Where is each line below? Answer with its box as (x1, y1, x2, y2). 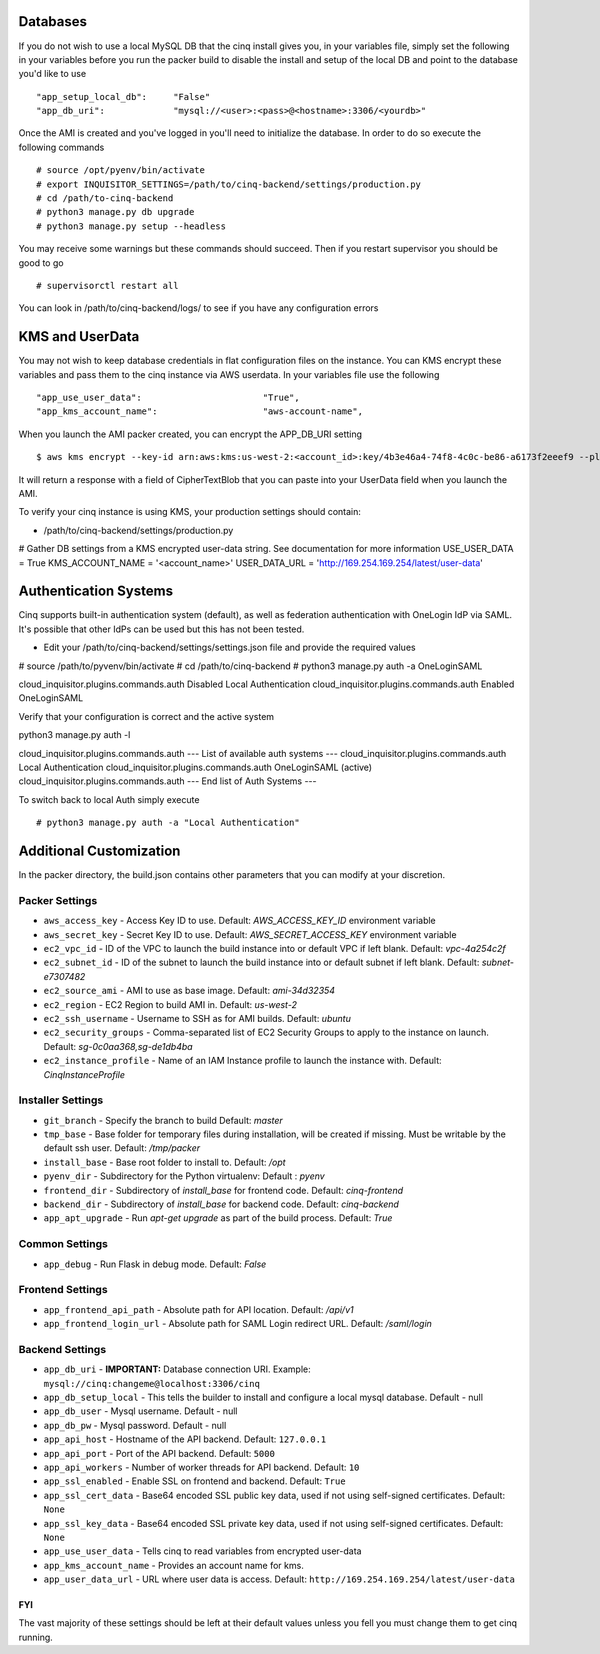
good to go (18, 256, 64, 269)
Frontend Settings (18, 1283, 109, 1297)
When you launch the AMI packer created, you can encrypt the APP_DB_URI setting (18, 428, 363, 440)
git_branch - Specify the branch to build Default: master (43, 1114, 284, 1126)
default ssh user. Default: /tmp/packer (43, 1142, 201, 1154)
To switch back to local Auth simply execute (18, 793, 200, 805)
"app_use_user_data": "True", (36, 392, 300, 404)
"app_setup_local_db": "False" (36, 91, 211, 102)
